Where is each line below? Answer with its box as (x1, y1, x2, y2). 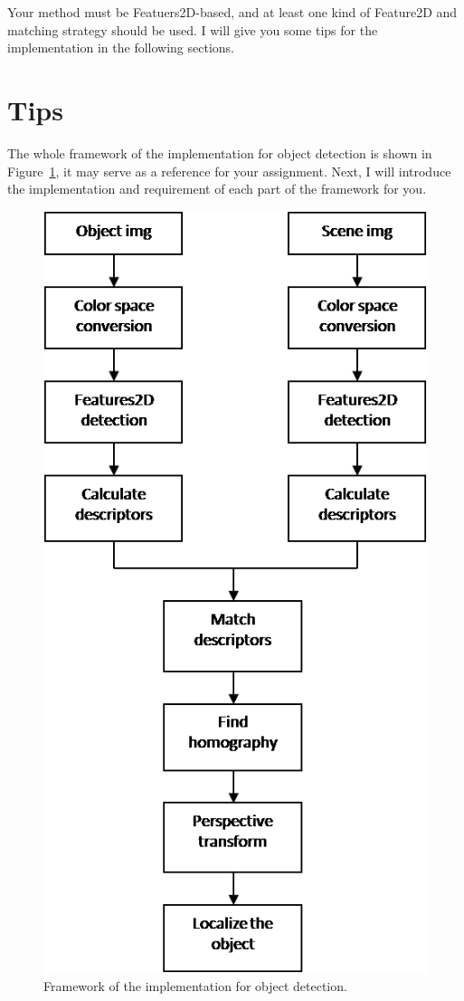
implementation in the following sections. (7, 38, 234, 57)
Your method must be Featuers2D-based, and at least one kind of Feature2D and (7, 3, 458, 21)
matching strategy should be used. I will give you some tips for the (7, 20, 378, 39)
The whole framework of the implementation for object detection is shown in (7, 143, 432, 162)
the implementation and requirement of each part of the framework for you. (7, 179, 427, 198)
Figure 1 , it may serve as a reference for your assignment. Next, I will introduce (7, 161, 451, 180)
